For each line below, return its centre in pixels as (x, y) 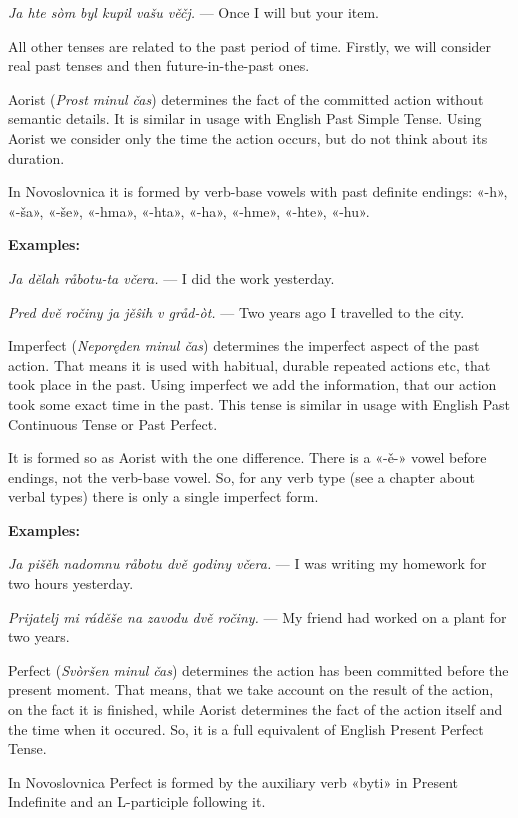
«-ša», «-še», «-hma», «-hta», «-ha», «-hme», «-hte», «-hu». (189, 210)
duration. (36, 157)
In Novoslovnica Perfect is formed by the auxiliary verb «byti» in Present (233, 781)
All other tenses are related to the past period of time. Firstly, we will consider (250, 45)
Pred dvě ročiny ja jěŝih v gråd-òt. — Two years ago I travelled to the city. (236, 311)
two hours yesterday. (71, 583)
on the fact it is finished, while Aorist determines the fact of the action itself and (255, 709)
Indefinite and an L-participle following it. (137, 801)
